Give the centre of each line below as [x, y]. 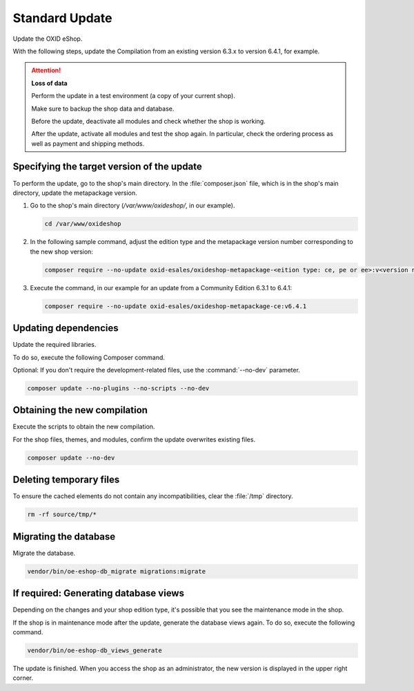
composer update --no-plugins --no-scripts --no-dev [118, 388]
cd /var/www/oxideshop [83, 224]
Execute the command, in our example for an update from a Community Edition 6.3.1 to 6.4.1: [161, 287]
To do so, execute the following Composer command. [89, 357]
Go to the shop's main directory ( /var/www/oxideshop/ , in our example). [132, 206]
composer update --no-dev [71, 457]
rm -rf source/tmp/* [62, 514]
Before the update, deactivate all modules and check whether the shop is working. [148, 121]
